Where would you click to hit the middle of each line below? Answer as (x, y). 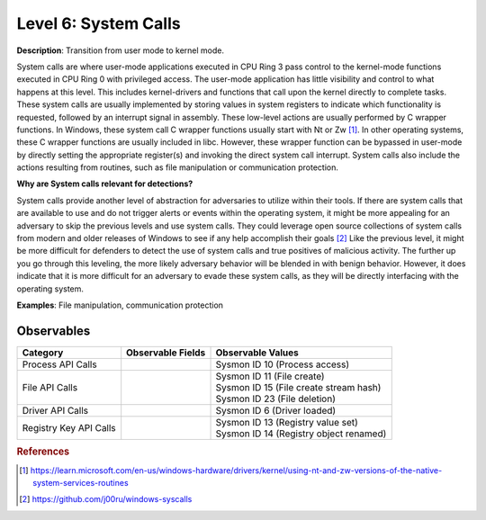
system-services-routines (81, 482)
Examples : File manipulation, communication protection (120, 305)
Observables (54, 331)
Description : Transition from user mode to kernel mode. (121, 50)
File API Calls (50, 387)
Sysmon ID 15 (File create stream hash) (298, 387)
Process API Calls (60, 364)
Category (43, 353)
